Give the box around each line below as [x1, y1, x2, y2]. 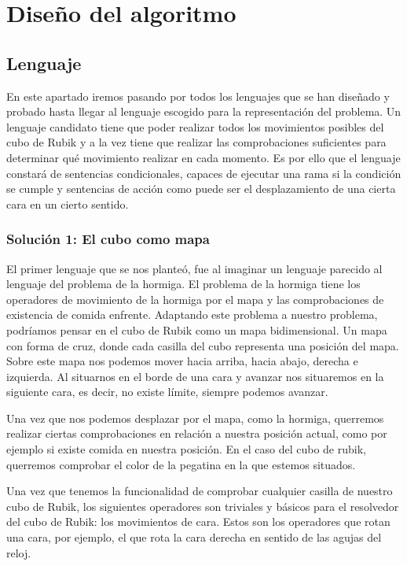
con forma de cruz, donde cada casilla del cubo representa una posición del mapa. [6, 337, 399, 353]
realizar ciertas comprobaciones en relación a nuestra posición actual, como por [6, 425, 387, 442]
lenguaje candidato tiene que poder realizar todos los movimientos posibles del [6, 118, 384, 135]
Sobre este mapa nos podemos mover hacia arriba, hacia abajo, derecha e [6, 353, 358, 369]
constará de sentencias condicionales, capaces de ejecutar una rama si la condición [6, 165, 401, 181]
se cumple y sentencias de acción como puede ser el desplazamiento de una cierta [6, 180, 396, 197]
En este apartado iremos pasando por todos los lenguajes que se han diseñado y [6, 87, 390, 104]
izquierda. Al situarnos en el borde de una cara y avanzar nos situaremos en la [6, 368, 384, 384]
